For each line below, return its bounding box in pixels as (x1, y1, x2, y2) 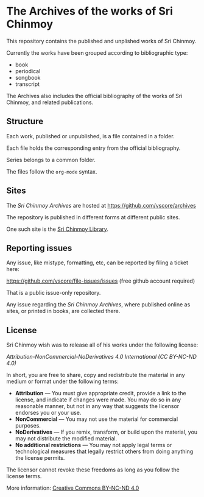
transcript (15, 80, 40, 88)
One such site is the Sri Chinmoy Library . (6, 225, 108, 233)
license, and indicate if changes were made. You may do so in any (15, 396, 181, 403)
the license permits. (15, 454, 65, 462)
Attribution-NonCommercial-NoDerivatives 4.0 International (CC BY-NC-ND (6, 353, 197, 361)
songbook (15, 74, 41, 81)
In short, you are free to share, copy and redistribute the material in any (6, 372, 185, 379)
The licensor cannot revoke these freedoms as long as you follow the (6, 466, 180, 473)
